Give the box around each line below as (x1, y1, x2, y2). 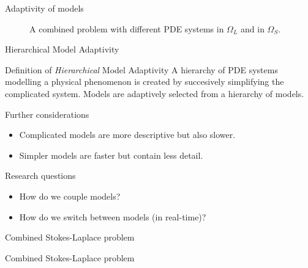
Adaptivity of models (5, 2, 84, 14)
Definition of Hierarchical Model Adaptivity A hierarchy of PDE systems (5, 63, 278, 76)
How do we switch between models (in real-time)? (19, 210, 206, 223)
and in (241, 22, 265, 35)
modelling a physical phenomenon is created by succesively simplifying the (5, 75, 284, 88)
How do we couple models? (19, 189, 121, 202)
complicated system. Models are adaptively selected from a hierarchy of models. (5, 87, 304, 100)
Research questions (5, 169, 76, 182)
